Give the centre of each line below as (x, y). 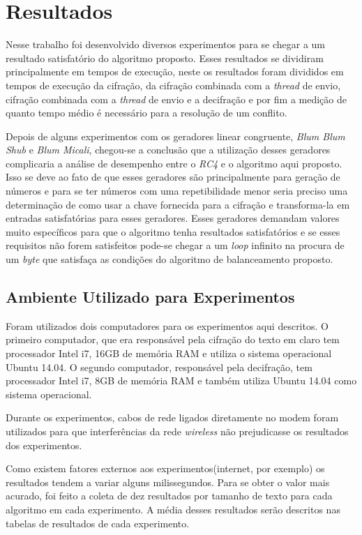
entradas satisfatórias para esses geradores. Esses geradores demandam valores (173, 218)
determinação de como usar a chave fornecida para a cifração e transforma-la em (178, 204)
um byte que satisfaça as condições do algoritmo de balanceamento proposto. (169, 259)
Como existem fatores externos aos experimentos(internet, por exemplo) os (165, 468)
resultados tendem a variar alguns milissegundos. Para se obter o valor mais (168, 482)
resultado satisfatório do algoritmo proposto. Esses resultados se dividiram (165, 58)
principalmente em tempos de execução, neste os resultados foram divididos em (175, 71)
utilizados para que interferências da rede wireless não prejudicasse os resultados (177, 431)
